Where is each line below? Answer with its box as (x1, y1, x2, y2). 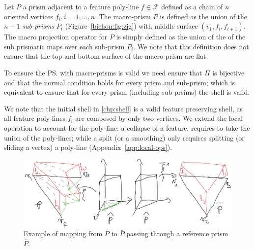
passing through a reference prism (126, 228, 228, 239)
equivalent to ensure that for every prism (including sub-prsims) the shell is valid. (4, 87, 250, 97)
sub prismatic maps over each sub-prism (4, 41, 125, 51)
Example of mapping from (24, 228, 103, 239)
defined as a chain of (161, 1, 223, 11)
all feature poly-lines (4, 113, 65, 123)
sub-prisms (22, 21, 55, 31)
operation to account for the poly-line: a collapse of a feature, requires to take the (4, 122, 250, 133)
